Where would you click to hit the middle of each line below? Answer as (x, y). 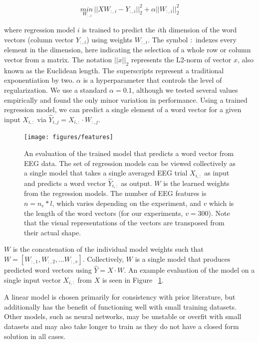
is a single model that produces (183, 258)
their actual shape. (53, 232)
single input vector (32, 279)
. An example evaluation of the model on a (189, 270)
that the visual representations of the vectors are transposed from (124, 223)
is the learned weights (196, 183)
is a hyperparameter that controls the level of (152, 80)
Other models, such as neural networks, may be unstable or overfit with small (123, 316)
